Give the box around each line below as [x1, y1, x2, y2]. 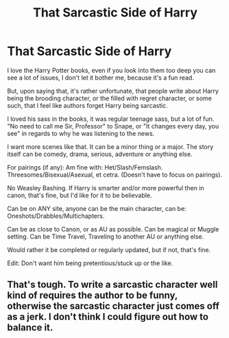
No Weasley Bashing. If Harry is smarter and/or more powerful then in [7, 183, 204, 192]
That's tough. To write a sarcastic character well [7, 279, 218, 291]
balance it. [7, 322, 53, 334]
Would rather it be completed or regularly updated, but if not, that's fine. [7, 245, 211, 253]
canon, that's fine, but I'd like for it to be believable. [7, 191, 152, 199]
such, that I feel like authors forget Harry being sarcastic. [7, 101, 168, 109]
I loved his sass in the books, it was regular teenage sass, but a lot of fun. [7, 115, 215, 123]
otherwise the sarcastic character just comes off [7, 300, 219, 312]
